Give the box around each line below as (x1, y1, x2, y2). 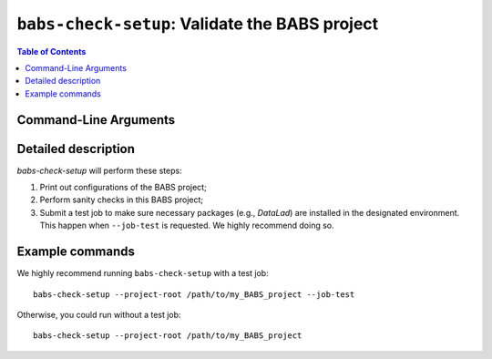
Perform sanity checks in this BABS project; (39, 194, 204, 205)
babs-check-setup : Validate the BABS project (16, 14, 379, 34)
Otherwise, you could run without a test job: (16, 309, 181, 320)
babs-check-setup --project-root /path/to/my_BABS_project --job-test (33, 289, 355, 300)
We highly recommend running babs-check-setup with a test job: (16, 268, 269, 279)
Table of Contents (16, 46, 87, 56)
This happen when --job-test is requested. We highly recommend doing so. (39, 220, 334, 231)
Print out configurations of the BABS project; (39, 182, 207, 193)
